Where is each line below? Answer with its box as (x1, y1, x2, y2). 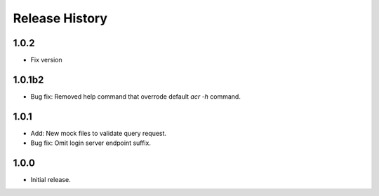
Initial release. (30, 176, 71, 184)
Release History (13, 10, 108, 26)
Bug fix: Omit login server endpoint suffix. (30, 139, 151, 147)
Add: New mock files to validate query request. (30, 129, 167, 137)
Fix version (30, 56, 62, 64)
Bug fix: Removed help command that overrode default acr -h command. (30, 92, 241, 101)
